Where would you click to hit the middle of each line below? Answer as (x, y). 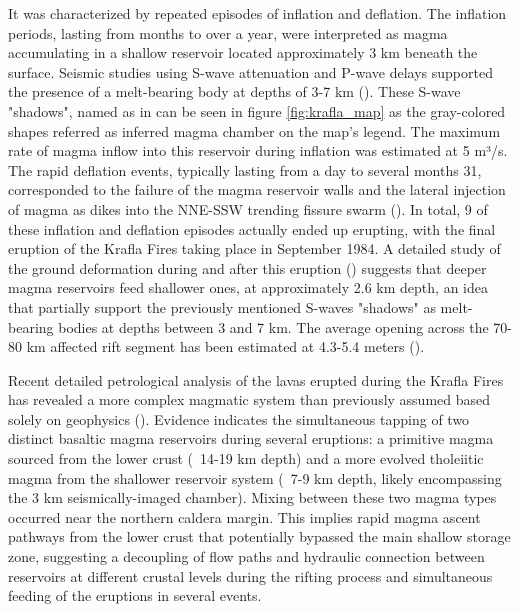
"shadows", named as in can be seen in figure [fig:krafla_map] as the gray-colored (257, 110)
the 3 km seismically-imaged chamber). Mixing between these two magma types (252, 497)
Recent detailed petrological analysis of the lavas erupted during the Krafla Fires (256, 379)
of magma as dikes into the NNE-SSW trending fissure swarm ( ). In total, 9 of (248, 208)
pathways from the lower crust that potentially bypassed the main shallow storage (259, 536)
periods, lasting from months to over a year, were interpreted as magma (228, 32)
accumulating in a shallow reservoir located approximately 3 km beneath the (243, 52)
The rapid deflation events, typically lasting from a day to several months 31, (245, 169)
